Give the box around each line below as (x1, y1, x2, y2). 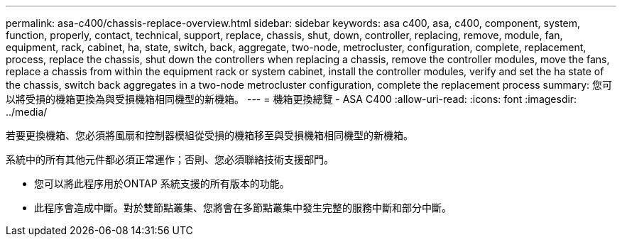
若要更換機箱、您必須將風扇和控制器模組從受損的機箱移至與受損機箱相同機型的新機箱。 (6, 129, 413, 141)
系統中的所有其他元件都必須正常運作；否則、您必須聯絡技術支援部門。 (6, 153, 334, 165)
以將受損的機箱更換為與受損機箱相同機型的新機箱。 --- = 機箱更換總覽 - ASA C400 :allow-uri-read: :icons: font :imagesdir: (6, 93, 577, 105)
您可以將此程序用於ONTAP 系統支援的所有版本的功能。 (34, 177, 290, 189)
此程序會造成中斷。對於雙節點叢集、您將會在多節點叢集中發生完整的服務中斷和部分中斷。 (34, 202, 452, 214)
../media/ (6, 106, 48, 118)
